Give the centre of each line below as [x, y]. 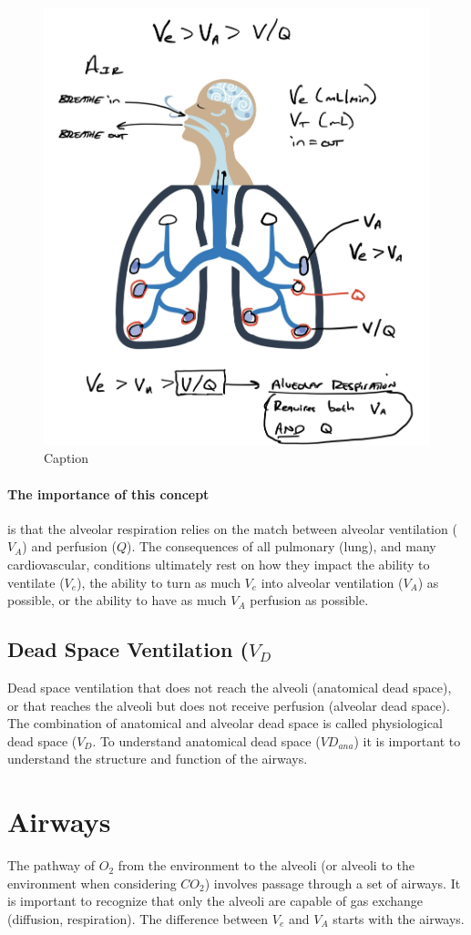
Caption [67, 458]
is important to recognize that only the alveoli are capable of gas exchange [215, 901]
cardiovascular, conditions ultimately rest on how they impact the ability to [219, 564]
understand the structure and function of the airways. [158, 759]
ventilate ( [36, 582]
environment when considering [92, 883]
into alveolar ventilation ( [332, 582]
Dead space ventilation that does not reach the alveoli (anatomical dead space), [230, 687]
